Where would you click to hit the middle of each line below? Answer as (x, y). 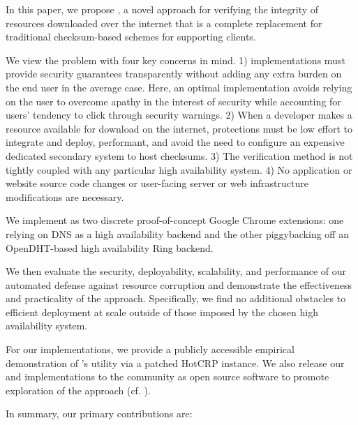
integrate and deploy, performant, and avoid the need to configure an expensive (175, 142)
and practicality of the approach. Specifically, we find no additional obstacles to (176, 298)
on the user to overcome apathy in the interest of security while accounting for (173, 101)
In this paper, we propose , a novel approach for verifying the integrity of (162, 9)
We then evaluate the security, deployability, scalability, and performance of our (176, 271)
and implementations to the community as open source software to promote (167, 376)
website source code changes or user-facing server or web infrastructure (157, 183)
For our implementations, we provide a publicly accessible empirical (150, 349)
